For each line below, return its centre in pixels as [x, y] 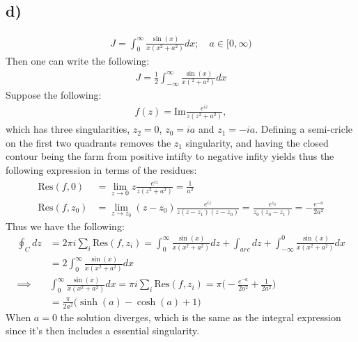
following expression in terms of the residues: [101, 170]
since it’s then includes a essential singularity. [103, 331]
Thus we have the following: [65, 226]
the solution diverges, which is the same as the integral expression [201, 317]
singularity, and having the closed [257, 142]
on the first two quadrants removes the [88, 142]
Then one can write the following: [78, 60]
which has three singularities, [68, 129]
